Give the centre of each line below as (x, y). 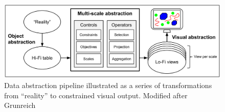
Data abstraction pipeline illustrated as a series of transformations (108, 85)
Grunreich (20, 105)
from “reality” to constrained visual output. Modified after (96, 95)
